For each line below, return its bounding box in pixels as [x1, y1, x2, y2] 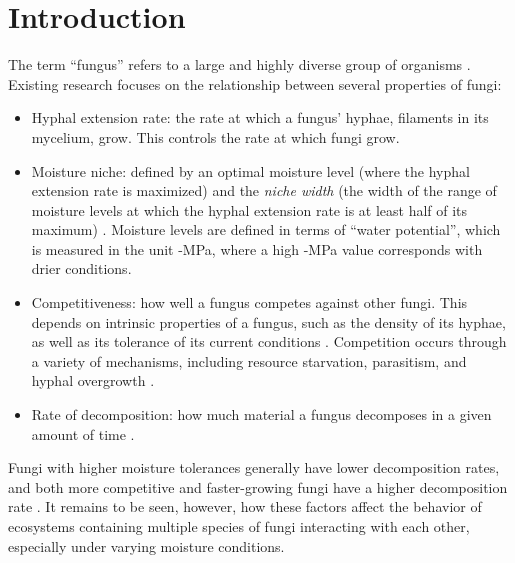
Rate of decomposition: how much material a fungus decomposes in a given [31, 404, 492, 425]
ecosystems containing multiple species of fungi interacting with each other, [8, 516, 470, 536]
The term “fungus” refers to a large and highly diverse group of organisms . [8, 54, 471, 75]
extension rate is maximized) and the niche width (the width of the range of [31, 180, 497, 201]
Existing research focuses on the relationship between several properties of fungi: [8, 73, 502, 94]
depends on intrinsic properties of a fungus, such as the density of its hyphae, [31, 311, 506, 332]
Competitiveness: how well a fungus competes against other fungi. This [31, 292, 468, 313]
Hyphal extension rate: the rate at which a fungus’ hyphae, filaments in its [31, 107, 489, 128]
